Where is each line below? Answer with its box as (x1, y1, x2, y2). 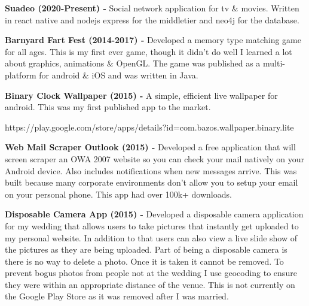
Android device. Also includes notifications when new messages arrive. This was (5, 164, 297, 177)
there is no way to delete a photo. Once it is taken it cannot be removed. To (5, 255, 284, 267)
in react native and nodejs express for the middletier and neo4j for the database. (5, 13, 299, 26)
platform (5, 68, 36, 81)
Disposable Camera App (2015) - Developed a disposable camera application (5, 208, 304, 220)
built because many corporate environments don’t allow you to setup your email (5, 176, 298, 189)
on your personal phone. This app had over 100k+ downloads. (5, 187, 232, 200)
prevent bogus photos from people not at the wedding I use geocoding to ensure (5, 266, 297, 279)
